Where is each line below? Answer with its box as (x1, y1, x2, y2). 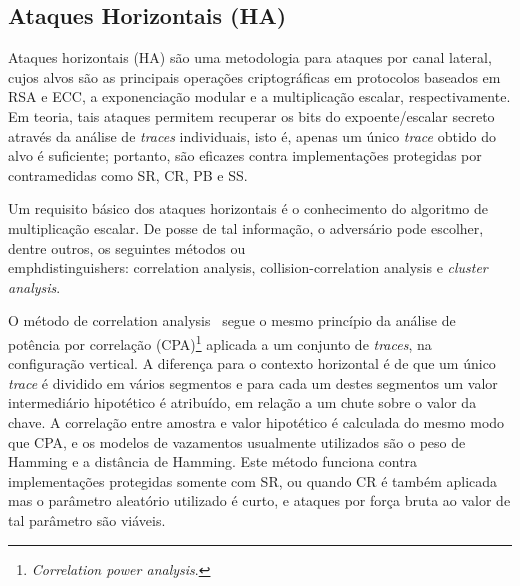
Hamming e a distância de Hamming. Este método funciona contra (8, 451, 418, 472)
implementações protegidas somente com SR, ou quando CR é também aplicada (8, 470, 498, 491)
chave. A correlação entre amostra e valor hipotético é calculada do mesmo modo (8, 411, 505, 432)
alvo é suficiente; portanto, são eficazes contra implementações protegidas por (8, 145, 482, 166)
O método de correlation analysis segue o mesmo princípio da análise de (8, 310, 456, 331)
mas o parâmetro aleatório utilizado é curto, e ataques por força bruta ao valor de (8, 490, 511, 511)
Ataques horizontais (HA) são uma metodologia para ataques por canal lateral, (8, 47, 492, 68)
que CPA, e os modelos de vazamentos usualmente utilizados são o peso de (8, 431, 466, 452)
